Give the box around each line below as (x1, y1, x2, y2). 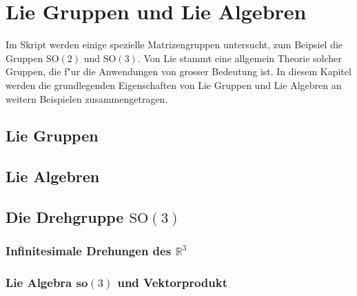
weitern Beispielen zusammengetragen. (6, 91, 168, 106)
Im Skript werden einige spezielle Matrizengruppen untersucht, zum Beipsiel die (6, 37, 343, 52)
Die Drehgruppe (6, 206, 124, 228)
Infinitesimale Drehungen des (6, 242, 172, 259)
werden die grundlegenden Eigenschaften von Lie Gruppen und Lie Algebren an (6, 77, 342, 92)
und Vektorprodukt (117, 274, 228, 291)
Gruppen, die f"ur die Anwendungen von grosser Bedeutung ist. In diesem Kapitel (6, 64, 351, 79)
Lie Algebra (6, 274, 72, 291)
